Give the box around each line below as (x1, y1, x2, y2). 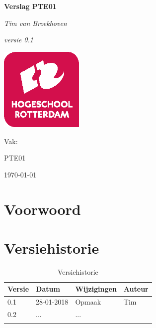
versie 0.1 (4, 34, 33, 45)
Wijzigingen (75, 284, 117, 294)
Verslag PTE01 (4, 1, 57, 11)
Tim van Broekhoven (4, 17, 67, 28)
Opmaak (75, 297, 101, 307)
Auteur (123, 284, 149, 294)
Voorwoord (4, 198, 81, 219)
